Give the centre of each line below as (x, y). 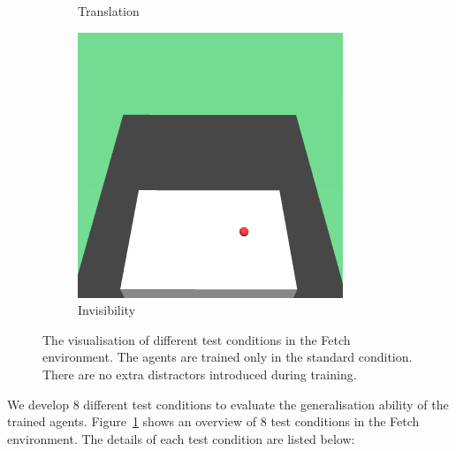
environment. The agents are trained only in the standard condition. (228, 357)
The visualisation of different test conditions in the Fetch (197, 339)
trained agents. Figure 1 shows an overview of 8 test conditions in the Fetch (213, 421)
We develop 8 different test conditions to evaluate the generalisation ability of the (228, 404)
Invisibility (107, 310)
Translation (109, 11)
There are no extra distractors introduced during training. (200, 374)
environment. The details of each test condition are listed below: (181, 438)
